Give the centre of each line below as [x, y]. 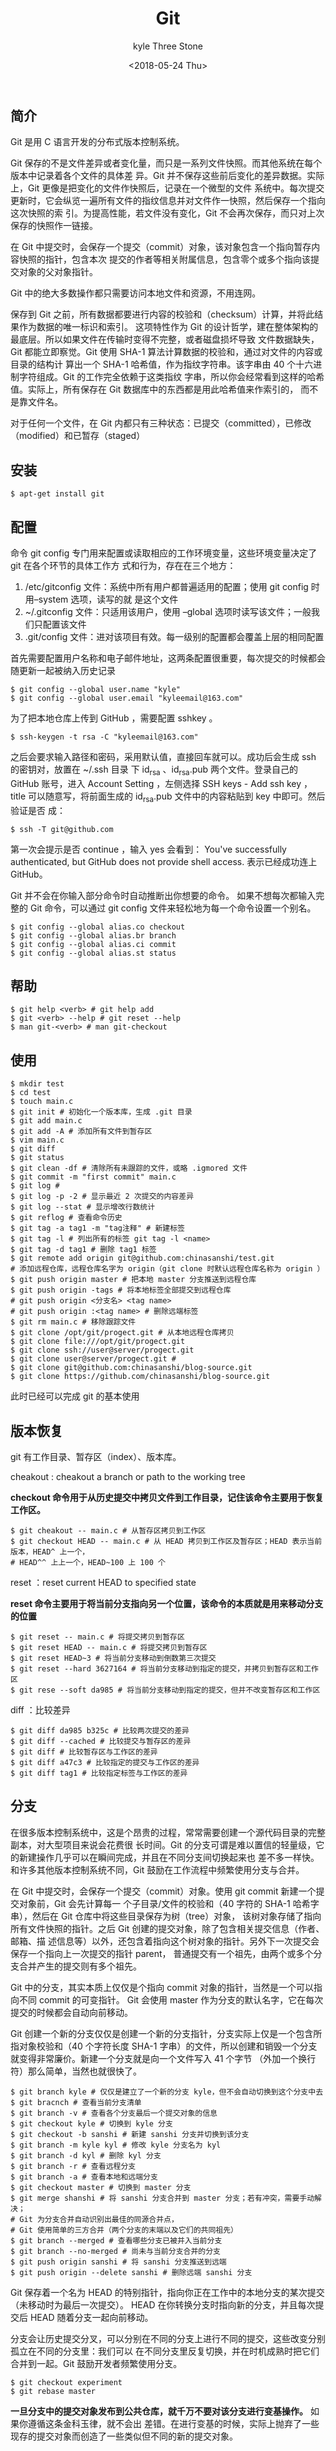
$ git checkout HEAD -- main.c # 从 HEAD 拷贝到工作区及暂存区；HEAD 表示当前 [166, 1542]
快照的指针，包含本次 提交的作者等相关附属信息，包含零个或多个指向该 [164, 259]
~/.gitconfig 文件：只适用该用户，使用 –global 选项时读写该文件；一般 [168, 611]
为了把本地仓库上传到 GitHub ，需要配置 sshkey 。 [114, 718]
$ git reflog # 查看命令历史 [66, 1218]
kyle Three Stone [168, 46]
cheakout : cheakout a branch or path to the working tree [128, 1477]
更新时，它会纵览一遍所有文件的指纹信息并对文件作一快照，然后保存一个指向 [168, 201]
